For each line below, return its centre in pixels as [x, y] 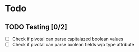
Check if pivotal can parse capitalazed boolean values [68, 39]
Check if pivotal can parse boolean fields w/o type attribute [73, 45]
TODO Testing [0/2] [36, 27]
